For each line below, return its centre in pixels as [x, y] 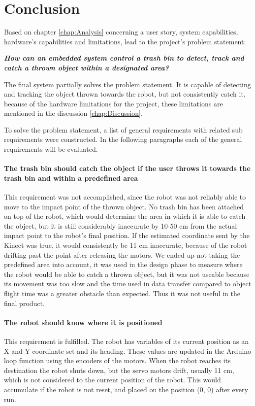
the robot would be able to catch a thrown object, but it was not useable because [127, 274]
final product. [24, 303]
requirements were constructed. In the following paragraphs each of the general [123, 139]
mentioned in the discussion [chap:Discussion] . [73, 113]
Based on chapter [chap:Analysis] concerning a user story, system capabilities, [121, 32]
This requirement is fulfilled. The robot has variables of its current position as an [127, 341]
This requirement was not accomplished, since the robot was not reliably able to [125, 197]
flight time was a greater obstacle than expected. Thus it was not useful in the [122, 293]
